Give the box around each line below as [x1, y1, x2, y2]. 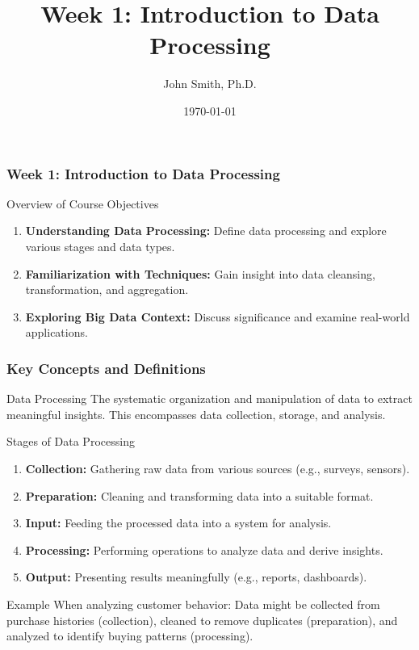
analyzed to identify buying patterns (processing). [6, 627, 253, 644]
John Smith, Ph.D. [163, 75, 257, 92]
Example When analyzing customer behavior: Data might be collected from [6, 595, 380, 612]
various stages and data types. [25, 237, 175, 254]
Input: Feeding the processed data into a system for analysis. [25, 514, 332, 531]
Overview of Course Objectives [6, 195, 159, 212]
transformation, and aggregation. [25, 281, 189, 298]
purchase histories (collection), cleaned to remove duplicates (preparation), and [6, 611, 398, 628]
